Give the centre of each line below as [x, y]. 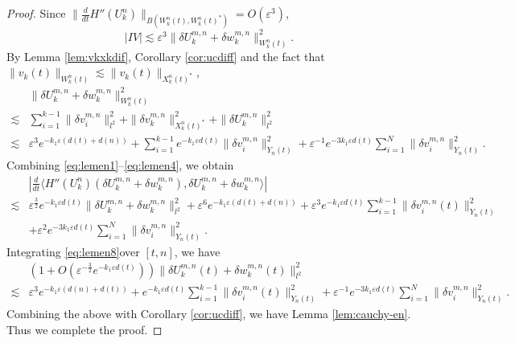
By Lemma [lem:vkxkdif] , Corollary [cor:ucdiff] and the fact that [166, 56]
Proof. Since [36, 13]
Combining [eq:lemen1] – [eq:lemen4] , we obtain [120, 165]
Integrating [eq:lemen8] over [73, 251]
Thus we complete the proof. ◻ [84, 329]
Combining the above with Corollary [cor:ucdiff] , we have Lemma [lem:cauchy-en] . [209, 314]
